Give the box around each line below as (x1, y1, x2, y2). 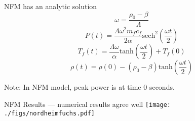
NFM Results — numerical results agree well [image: (4, 99, 171, 109)
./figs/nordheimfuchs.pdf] (4, 109, 95, 117)
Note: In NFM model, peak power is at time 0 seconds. (4, 82, 175, 92)
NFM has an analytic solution (4, 1, 97, 11)
